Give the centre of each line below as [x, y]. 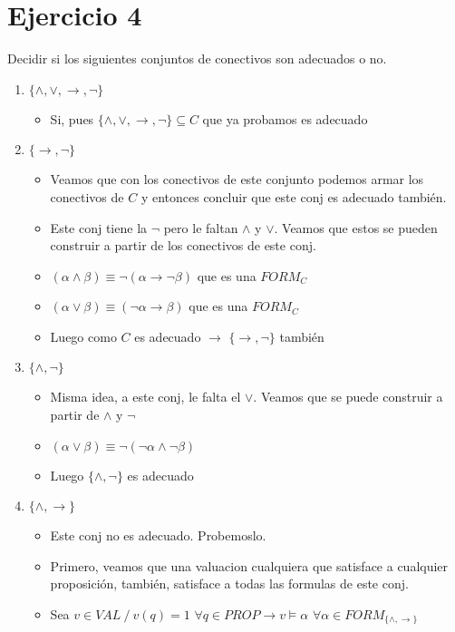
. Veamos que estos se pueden [356, 227]
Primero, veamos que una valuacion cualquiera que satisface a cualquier [249, 565]
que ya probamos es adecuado [285, 118]
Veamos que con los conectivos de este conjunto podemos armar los [237, 179]
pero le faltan [201, 227]
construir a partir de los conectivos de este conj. [183, 245]
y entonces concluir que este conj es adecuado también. [294, 196]
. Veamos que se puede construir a [348, 397]
